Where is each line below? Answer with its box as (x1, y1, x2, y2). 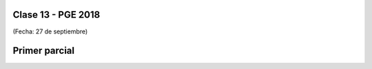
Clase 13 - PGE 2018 (12, 9, 101, 20)
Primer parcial (12, 45, 75, 57)
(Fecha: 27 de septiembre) (12, 27, 88, 36)
